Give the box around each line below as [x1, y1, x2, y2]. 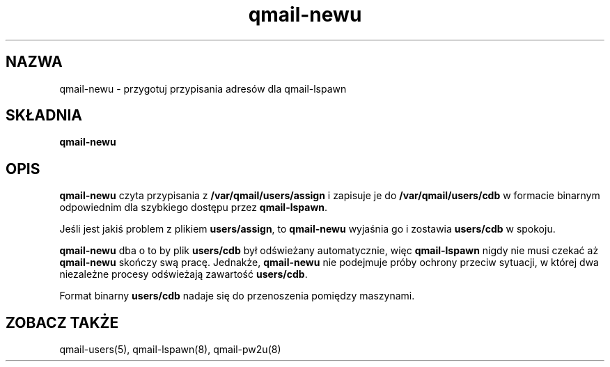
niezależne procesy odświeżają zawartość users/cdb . [59, 268, 308, 281]
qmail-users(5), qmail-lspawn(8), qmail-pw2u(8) [59, 343, 281, 356]
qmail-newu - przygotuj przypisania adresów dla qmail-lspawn [59, 82, 347, 95]
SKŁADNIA [6, 107, 82, 125]
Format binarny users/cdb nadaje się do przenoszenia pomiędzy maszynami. [59, 290, 415, 302]
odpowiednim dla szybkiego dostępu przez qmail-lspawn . [59, 201, 328, 214]
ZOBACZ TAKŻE [6, 313, 119, 331]
